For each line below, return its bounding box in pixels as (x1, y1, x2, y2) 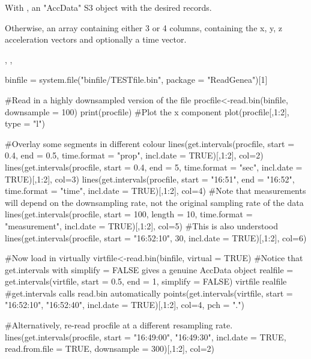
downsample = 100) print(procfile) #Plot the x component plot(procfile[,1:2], (5, 105, 289, 118)
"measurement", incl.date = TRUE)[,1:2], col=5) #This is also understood (5, 219, 279, 232)
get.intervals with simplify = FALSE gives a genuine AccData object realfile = (5, 263, 294, 276)
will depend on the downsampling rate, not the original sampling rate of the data (5, 196, 304, 208)
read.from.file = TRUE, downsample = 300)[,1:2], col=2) (5, 342, 215, 355)
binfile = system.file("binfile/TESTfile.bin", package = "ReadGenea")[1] (5, 73, 268, 86)
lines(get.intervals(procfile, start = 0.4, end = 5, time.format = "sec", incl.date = (5, 160, 303, 173)
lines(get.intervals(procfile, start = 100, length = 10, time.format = (5, 208, 253, 220)
